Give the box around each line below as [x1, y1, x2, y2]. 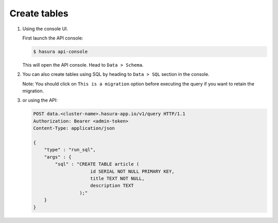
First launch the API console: [22, 35, 83, 41]
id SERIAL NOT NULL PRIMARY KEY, [90, 168, 175, 174]
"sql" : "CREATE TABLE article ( [55, 161, 140, 167]
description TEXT [90, 183, 134, 189]
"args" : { [44, 154, 72, 160]
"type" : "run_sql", [44, 147, 96, 153]
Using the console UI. [22, 26, 68, 32]
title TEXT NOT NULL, [90, 175, 145, 181]
